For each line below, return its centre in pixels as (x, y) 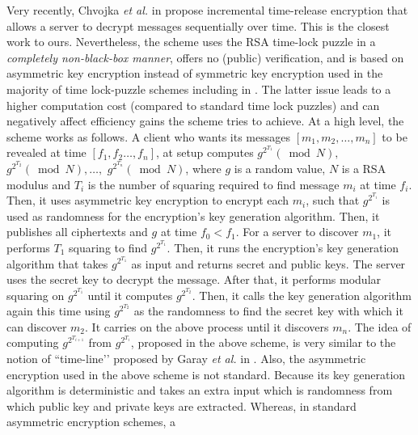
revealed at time (46, 152)
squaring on (36, 295)
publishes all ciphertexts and (77, 232)
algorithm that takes (57, 263)
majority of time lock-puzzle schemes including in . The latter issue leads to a (199, 89)
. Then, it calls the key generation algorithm (302, 295)
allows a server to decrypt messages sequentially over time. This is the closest (198, 25)
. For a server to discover (297, 232)
